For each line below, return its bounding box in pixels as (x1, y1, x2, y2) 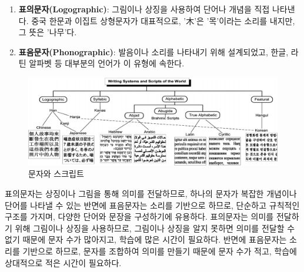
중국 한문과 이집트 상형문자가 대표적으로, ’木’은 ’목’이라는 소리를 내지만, (31, 14, 295, 26)
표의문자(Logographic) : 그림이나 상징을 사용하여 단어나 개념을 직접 (18, 3, 270, 15)
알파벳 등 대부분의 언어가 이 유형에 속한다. (29, 57, 185, 69)
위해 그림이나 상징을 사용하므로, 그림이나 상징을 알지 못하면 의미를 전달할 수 (15, 221, 295, 234)
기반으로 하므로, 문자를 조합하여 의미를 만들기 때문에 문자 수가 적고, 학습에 (22, 245, 297, 257)
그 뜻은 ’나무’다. (18, 26, 77, 38)
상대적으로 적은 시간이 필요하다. (5, 256, 122, 268)
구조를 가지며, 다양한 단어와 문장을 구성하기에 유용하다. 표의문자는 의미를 (5, 210, 274, 223)
